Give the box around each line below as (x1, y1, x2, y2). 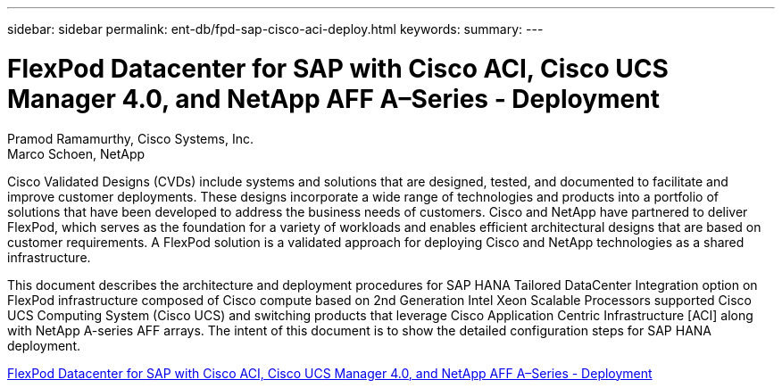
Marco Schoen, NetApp (7, 145, 146, 161)
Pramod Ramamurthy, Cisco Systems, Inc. (7, 130, 254, 146)
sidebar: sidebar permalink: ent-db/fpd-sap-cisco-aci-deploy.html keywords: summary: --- (7, 21, 544, 37)
